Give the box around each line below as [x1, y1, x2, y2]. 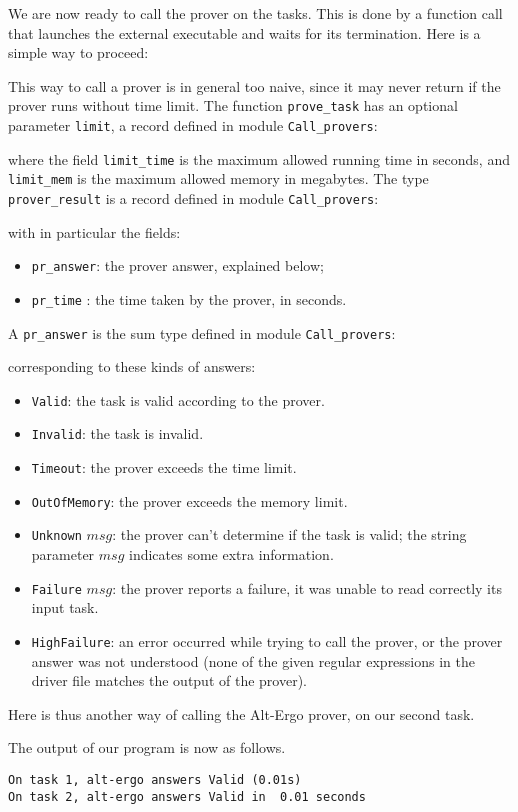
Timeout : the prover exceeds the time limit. [31, 457, 297, 478]
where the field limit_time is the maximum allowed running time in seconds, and [8, 148, 510, 169]
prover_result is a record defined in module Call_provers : [8, 188, 379, 208]
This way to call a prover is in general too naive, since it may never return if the [8, 75, 501, 96]
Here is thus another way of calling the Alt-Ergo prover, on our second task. [8, 703, 475, 724]
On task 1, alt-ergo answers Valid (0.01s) [8, 772, 302, 787]
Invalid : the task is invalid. [31, 423, 204, 444]
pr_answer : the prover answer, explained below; [31, 255, 324, 276]
